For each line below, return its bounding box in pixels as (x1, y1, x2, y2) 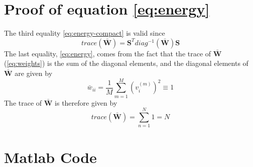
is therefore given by (55, 97, 117, 108)
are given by (15, 67, 53, 78)
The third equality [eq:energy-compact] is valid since (4, 28, 165, 38)
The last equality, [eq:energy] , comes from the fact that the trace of (4, 48, 211, 58)
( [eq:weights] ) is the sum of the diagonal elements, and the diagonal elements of (4, 58, 248, 68)
